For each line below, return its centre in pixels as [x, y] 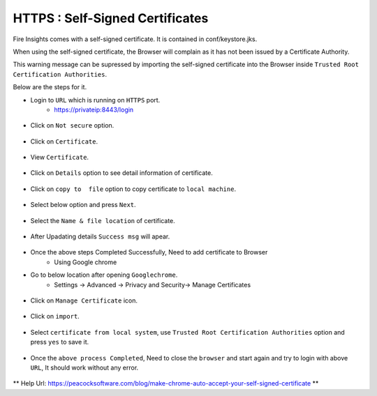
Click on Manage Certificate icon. [84, 300]
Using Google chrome [86, 262]
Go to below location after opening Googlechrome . [104, 275]
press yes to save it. [60, 342]
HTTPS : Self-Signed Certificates [111, 18]
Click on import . [55, 317]
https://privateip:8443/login [94, 109]
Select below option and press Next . [83, 205]
